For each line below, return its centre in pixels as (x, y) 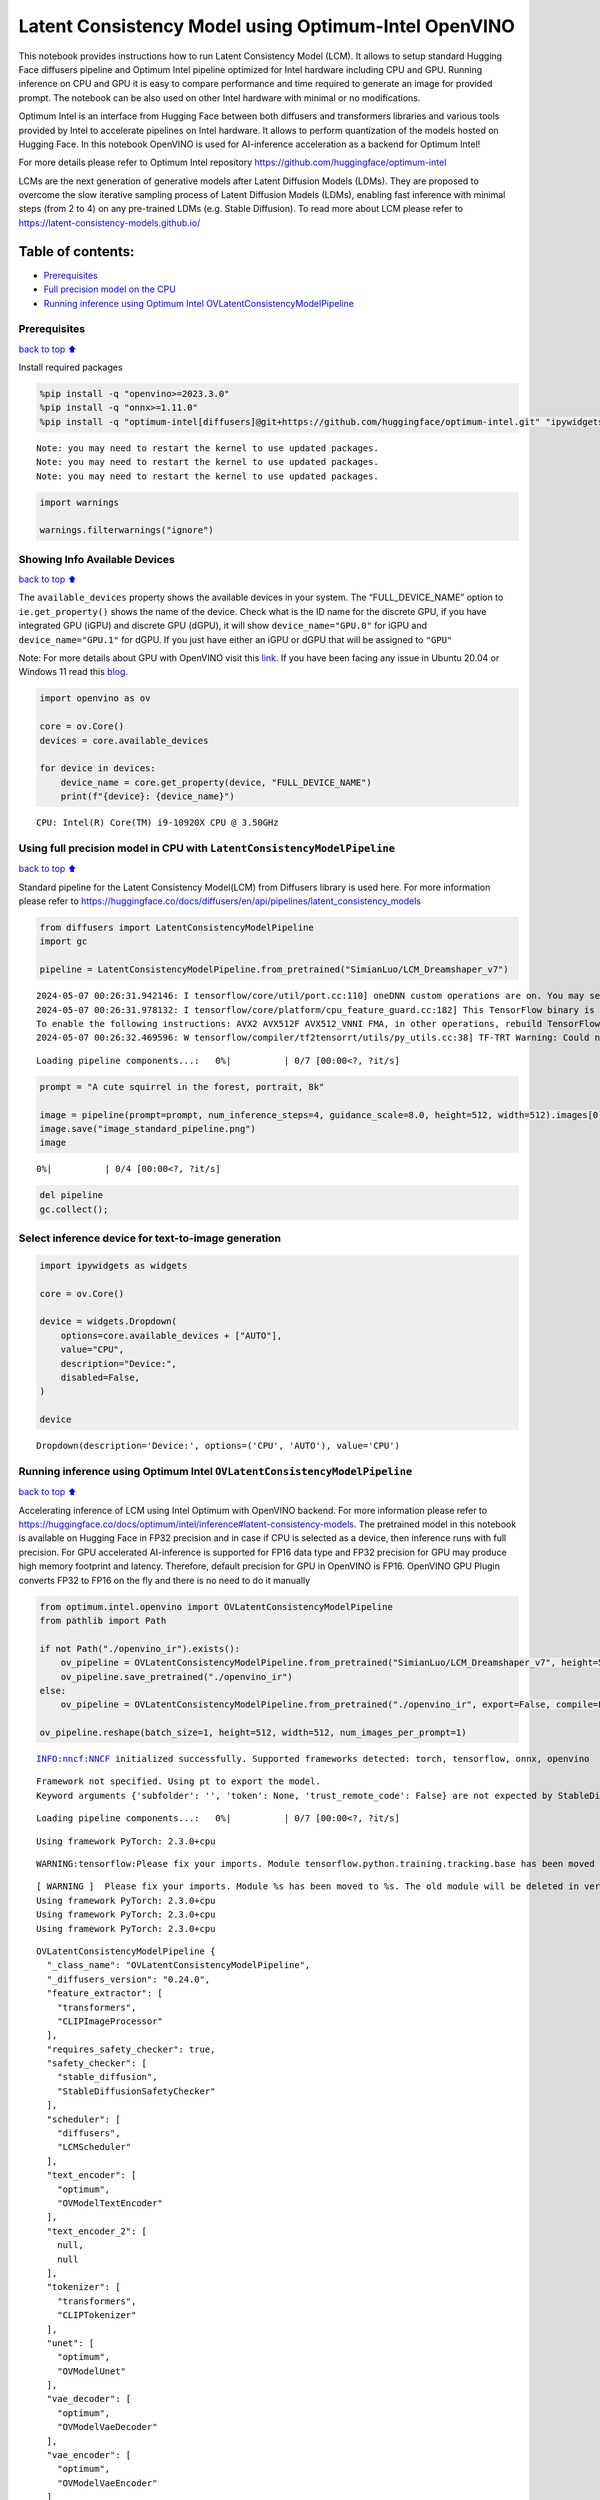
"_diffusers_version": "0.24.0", (128, 1979)
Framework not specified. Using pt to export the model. (179, 1781)
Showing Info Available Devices (96, 559)
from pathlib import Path (103, 1620)
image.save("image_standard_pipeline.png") (148, 1128)
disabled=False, (100, 1377)
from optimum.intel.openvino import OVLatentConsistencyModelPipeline (216, 1606)
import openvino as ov (95, 698)
